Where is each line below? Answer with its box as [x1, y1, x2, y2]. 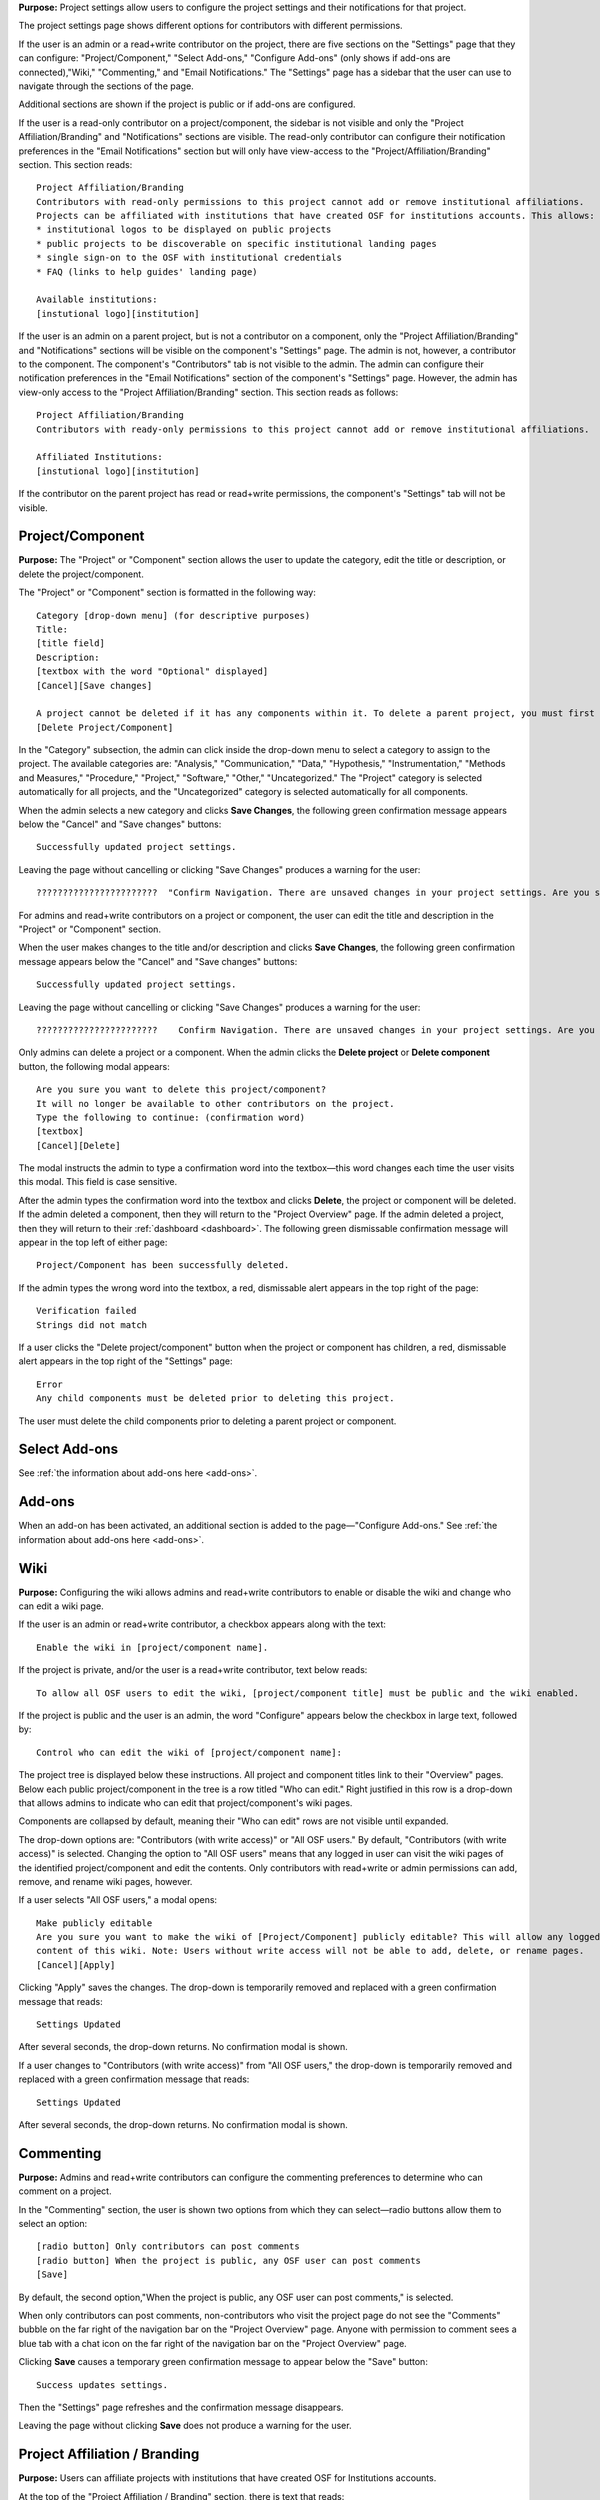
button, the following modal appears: [18, 1060, 170, 1072]
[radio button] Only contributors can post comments [36, 2241, 300, 2252]
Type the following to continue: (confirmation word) [36, 1111, 305, 1123]
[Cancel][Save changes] [36, 680, 153, 691]
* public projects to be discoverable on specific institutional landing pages [36, 238, 437, 249]
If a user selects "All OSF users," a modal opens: [18, 1894, 218, 1906]
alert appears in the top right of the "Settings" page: [18, 1355, 234, 1367]
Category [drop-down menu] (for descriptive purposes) [36, 610, 311, 621]
